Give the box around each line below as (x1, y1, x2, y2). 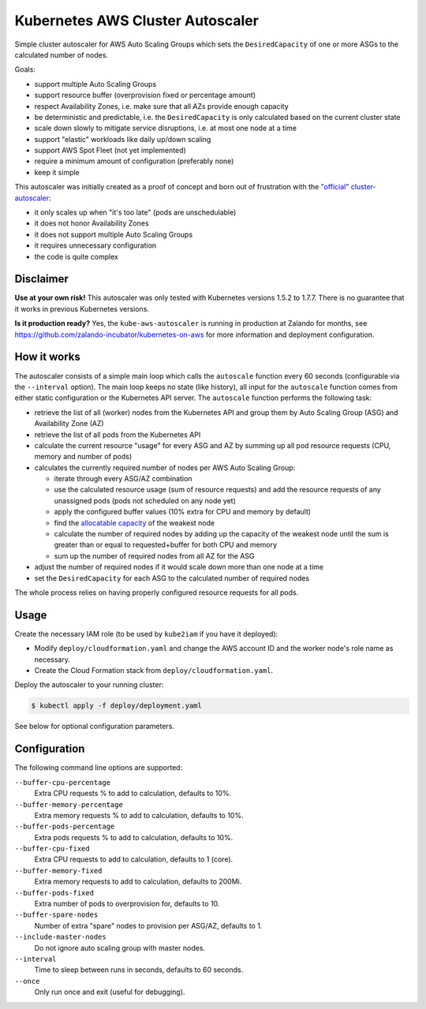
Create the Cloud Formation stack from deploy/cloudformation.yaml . (34, 666, 274, 675)
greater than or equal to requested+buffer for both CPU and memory (54, 540, 278, 550)
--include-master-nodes (14, 932, 106, 942)
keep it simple (34, 167, 80, 177)
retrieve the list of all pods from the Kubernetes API (34, 430, 201, 439)
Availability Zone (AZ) (34, 419, 104, 428)
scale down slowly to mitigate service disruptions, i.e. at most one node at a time (34, 123, 297, 133)
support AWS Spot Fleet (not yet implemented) (34, 146, 187, 155)
